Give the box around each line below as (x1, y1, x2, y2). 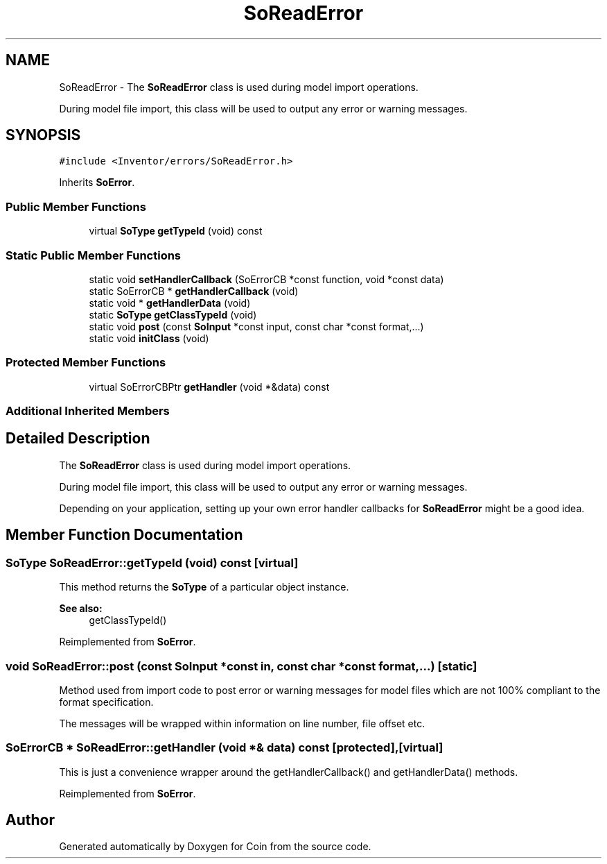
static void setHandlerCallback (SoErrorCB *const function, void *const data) (89, 273, 444, 285)
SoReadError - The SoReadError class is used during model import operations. (59, 81, 419, 93)
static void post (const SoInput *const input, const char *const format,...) (89, 320, 424, 332)
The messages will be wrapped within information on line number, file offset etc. (59, 717, 425, 729)
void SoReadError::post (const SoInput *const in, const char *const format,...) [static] (6, 659, 477, 673)
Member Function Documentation (6, 526, 243, 544)
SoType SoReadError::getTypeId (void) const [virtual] (6, 555, 299, 570)
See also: (59, 602, 103, 615)
